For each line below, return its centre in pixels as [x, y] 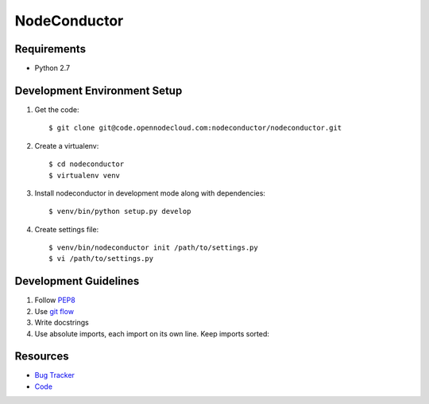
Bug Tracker [55, 375]
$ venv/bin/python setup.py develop [120, 212]
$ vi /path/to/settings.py [101, 259]
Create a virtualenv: [67, 146]
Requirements [50, 49]
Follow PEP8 [55, 300]
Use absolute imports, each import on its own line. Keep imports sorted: [152, 333]
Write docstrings [62, 323]
